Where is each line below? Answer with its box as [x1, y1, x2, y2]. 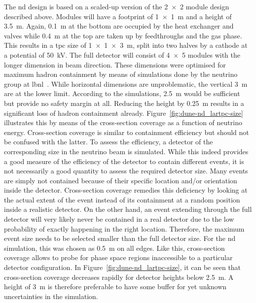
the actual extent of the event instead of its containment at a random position [4, 194, 240, 204]
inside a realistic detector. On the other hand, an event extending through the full [4, 204, 252, 214]
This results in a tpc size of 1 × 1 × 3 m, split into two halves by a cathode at [4, 40, 248, 50]
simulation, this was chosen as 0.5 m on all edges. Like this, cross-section [4, 242, 225, 253]
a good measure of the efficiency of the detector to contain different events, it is [4, 156, 244, 166]
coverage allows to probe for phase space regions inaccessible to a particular [4, 252, 233, 263]
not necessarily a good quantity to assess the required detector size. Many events [4, 166, 248, 176]
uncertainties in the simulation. [4, 291, 98, 301]
